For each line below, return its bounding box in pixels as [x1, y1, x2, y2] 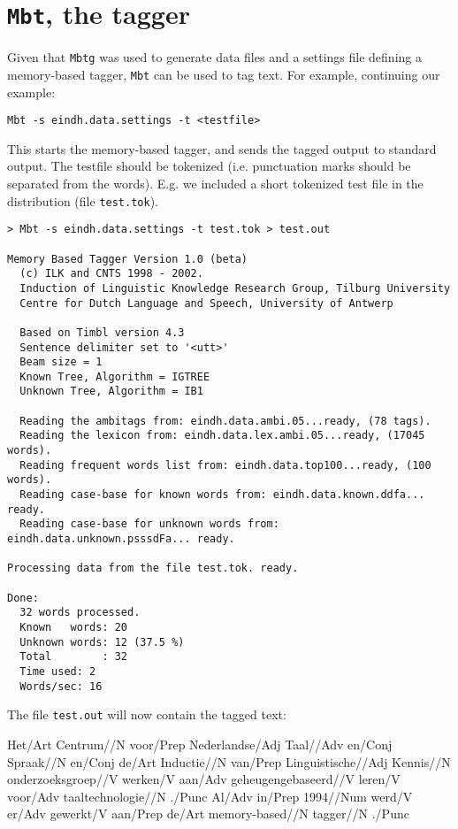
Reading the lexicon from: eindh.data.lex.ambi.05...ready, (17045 [19, 429, 425, 442]
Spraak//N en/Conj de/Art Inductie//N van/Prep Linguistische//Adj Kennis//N [7, 752, 451, 771]
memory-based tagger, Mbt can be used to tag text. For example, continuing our [7, 65, 440, 83]
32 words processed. [19, 606, 141, 619]
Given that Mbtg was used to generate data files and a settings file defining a [7, 48, 422, 66]
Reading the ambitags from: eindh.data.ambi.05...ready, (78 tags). [19, 414, 431, 427]
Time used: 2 [19, 664, 96, 678]
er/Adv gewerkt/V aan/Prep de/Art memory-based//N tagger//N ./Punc [7, 804, 409, 823]
